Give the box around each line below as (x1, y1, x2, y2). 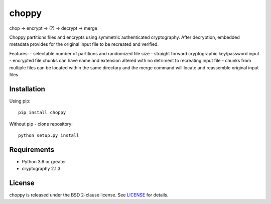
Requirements (9, 145, 55, 154)
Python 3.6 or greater (22, 158, 66, 164)
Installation (9, 84, 45, 93)
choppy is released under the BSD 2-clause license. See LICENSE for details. (9, 192, 169, 198)
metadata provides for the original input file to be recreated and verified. (9, 41, 159, 47)
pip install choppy (18, 110, 66, 116)
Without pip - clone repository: (9, 121, 73, 127)
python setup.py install (18, 132, 79, 138)
